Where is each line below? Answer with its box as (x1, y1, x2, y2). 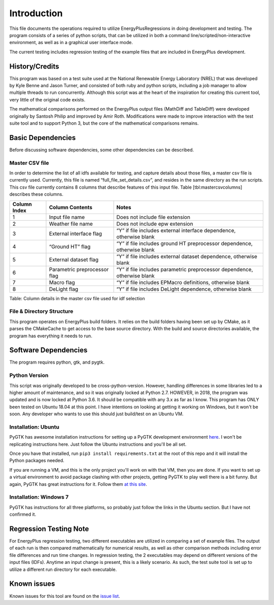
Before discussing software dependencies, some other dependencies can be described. (9, 147, 194, 153)
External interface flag (49, 230, 102, 237)
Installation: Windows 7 (9, 493, 69, 501)
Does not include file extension (116, 213, 190, 221)
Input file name (49, 213, 85, 221)
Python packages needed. (9, 457, 64, 464)
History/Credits (9, 62, 59, 70)
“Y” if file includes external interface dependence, (116, 227, 236, 234)
